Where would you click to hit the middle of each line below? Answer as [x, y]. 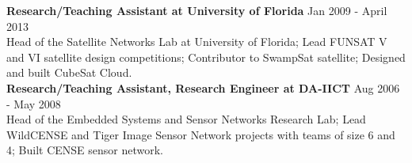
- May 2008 [34, 103]
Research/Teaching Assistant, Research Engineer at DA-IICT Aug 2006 [203, 87]
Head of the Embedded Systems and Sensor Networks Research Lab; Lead [186, 119]
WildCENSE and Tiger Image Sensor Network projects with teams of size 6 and [201, 134]
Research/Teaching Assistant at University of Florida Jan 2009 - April [197, 10]
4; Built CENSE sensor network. [85, 150]
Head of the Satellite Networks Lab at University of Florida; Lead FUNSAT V [197, 42]
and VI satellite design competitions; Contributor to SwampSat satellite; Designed [206, 57]
